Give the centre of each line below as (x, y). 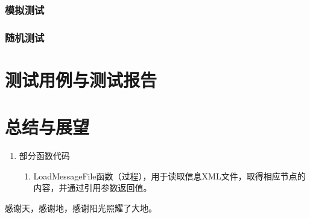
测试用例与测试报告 (81, 79)
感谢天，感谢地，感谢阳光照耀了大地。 (81, 207)
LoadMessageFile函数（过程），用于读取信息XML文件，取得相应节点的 (169, 176)
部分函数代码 (44, 156)
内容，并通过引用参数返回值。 (93, 188)
